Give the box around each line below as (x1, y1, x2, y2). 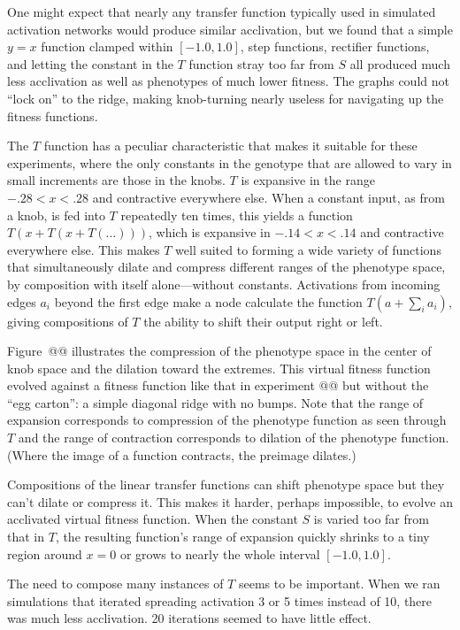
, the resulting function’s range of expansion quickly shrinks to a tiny (55, 527, 430, 546)
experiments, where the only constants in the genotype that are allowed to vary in (7, 153, 452, 172)
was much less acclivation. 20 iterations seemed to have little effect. (7, 609, 372, 627)
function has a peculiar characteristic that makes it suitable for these (43, 136, 418, 155)
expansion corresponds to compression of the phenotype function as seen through (7, 411, 447, 429)
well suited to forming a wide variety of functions (175, 240, 441, 258)
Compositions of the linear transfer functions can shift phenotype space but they (7, 475, 445, 494)
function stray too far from (188, 54, 334, 73)
